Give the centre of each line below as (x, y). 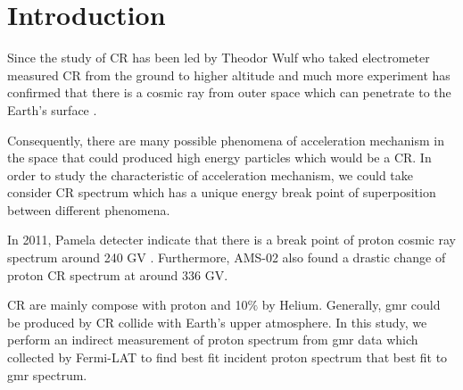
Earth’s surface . (52, 109)
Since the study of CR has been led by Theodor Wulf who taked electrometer (219, 58)
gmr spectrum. (47, 374)
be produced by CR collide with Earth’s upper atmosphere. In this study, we (217, 322)
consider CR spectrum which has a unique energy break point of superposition (222, 192)
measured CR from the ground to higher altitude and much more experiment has (229, 75)
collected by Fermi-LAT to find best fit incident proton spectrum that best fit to (227, 357)
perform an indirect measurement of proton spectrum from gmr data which (213, 340)
